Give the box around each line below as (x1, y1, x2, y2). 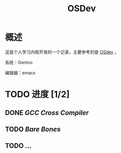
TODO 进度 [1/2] (5, 89, 70, 100)
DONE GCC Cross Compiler (5, 109, 89, 117)
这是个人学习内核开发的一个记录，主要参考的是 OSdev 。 (5, 49, 119, 55)
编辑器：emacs (5, 69, 35, 76)
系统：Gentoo (5, 59, 33, 65)
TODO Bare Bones (5, 125, 61, 133)
